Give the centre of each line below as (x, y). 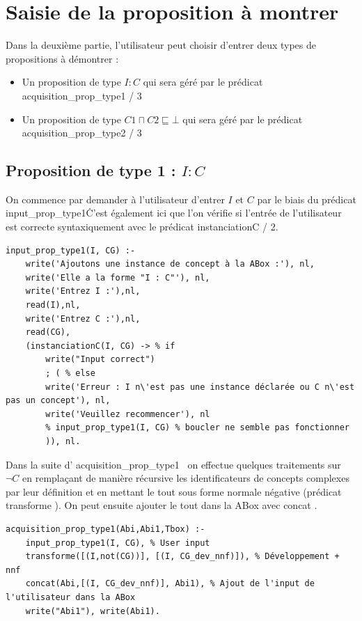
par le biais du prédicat (307, 199)
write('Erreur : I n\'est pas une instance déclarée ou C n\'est (200, 387)
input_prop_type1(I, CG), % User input (118, 543)
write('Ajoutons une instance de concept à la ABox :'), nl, (170, 264)
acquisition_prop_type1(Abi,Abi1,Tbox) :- (105, 529)
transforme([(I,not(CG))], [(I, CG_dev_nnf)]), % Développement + (182, 557)
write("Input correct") (100, 360)
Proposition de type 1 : (91, 170)
